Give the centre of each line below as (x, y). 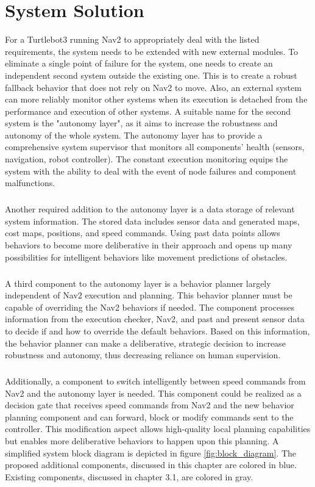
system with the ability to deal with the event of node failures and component (151, 171)
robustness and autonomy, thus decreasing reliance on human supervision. (143, 355)
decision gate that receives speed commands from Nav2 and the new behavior (150, 405)
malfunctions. (30, 183)
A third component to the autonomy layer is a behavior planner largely (138, 283)
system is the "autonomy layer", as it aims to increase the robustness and (141, 123)
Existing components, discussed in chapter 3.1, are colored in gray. (129, 476)
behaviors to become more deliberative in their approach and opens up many (149, 245)
